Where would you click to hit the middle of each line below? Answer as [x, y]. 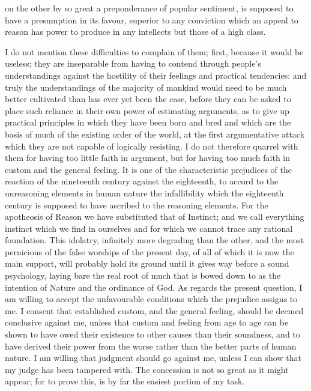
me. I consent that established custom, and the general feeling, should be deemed [154, 310]
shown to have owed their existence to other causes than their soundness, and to [152, 334]
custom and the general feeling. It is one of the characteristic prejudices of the [148, 169]
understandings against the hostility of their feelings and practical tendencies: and [156, 75]
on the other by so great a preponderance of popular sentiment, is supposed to [149, 8]
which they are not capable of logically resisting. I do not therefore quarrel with [152, 146]
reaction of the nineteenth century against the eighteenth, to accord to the [142, 181]
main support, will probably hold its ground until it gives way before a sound [147, 263]
